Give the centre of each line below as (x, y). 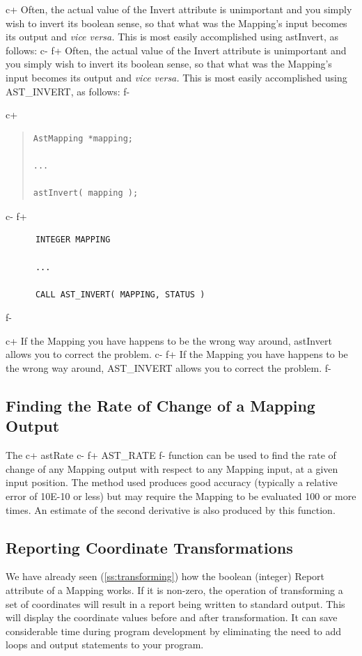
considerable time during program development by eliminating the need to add (174, 631)
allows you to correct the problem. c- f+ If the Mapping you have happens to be (177, 354)
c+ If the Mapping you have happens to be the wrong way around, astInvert (169, 340)
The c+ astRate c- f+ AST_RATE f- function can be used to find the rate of (171, 455)
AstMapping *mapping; (83, 138)
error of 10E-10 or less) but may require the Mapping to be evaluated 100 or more (181, 496)
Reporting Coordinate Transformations (149, 547)
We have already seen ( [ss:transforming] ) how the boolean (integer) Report (165, 576)
